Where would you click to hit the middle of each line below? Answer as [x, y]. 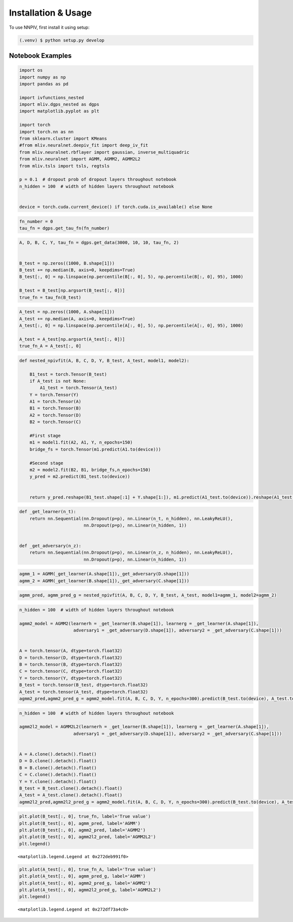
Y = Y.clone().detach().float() [58, 781]
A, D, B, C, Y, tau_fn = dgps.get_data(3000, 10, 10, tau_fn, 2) [99, 243]
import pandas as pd [44, 84]
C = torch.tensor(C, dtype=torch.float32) [71, 671]
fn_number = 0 [36, 221]
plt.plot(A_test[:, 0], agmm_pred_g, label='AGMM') [83, 876]
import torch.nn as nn [46, 132]
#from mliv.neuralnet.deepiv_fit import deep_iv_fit [84, 145]
